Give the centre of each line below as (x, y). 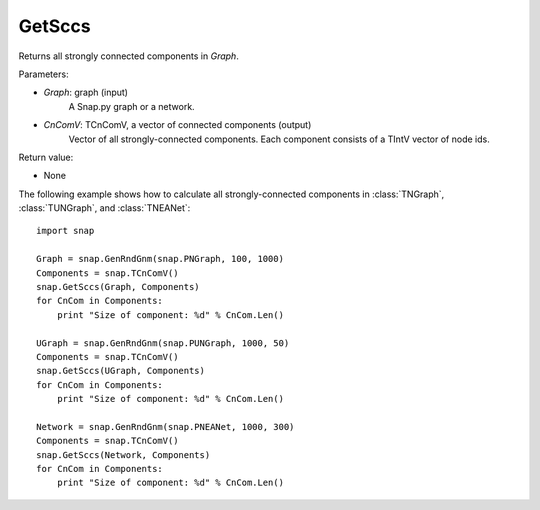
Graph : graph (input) (86, 92)
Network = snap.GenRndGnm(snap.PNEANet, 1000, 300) (165, 426)
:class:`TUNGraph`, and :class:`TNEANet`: (104, 208)
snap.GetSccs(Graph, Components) (118, 287)
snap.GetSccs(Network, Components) (123, 454)
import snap (65, 231)
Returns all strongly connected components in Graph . (128, 56)
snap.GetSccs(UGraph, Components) (120, 371)
